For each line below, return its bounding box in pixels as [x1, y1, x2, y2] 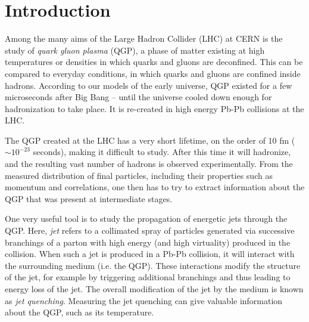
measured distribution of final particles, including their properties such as [5, 169, 273, 181]
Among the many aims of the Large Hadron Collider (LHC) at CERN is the [5, 32, 283, 45]
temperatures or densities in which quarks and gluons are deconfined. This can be [5, 55, 303, 68]
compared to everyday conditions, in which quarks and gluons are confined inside [5, 67, 301, 79]
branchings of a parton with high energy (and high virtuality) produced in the [5, 236, 291, 248]
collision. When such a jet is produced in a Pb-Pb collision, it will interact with [5, 247, 295, 260]
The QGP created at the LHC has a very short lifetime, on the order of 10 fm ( [5, 134, 295, 146]
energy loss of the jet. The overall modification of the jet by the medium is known [5, 283, 304, 295]
